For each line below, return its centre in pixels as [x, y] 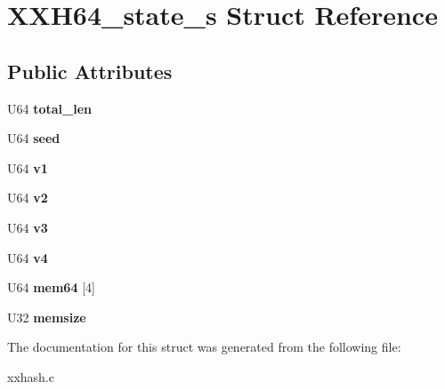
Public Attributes [90, 71]
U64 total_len [49, 108]
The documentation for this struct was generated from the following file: [204, 347]
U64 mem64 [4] [51, 287]
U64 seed [34, 138]
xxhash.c [31, 376]
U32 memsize [47, 317]
